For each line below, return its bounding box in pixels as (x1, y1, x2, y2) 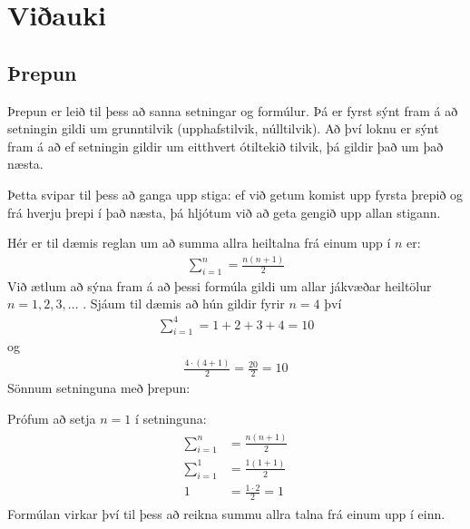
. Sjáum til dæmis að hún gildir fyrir (83, 294, 285, 313)
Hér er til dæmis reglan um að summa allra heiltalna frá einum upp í (7, 233, 391, 252)
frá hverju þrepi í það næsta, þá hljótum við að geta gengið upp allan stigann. (7, 202, 441, 221)
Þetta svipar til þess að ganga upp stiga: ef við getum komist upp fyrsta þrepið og (7, 184, 464, 203)
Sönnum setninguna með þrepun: (7, 378, 191, 397)
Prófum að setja (7, 408, 96, 427)
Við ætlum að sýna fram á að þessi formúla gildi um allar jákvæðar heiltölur (7, 276, 432, 295)
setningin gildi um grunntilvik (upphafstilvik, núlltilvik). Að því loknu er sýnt (7, 119, 439, 138)
